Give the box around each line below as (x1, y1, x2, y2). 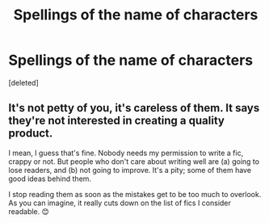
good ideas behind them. (8, 174, 91, 183)
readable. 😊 (8, 206, 50, 216)
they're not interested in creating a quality (8, 114, 225, 128)
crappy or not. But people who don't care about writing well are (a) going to (8, 156, 260, 166)
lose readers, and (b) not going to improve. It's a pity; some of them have (8, 165, 252, 175)
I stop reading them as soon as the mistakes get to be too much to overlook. (8, 189, 262, 199)
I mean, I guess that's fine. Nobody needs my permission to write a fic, (8, 148, 244, 158)
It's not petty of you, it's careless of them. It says (8, 101, 260, 115)
